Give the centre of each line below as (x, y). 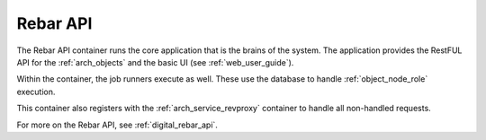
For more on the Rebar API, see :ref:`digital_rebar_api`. (117, 125)
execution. (36, 92)
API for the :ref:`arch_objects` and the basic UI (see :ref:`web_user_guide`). (155, 62)
